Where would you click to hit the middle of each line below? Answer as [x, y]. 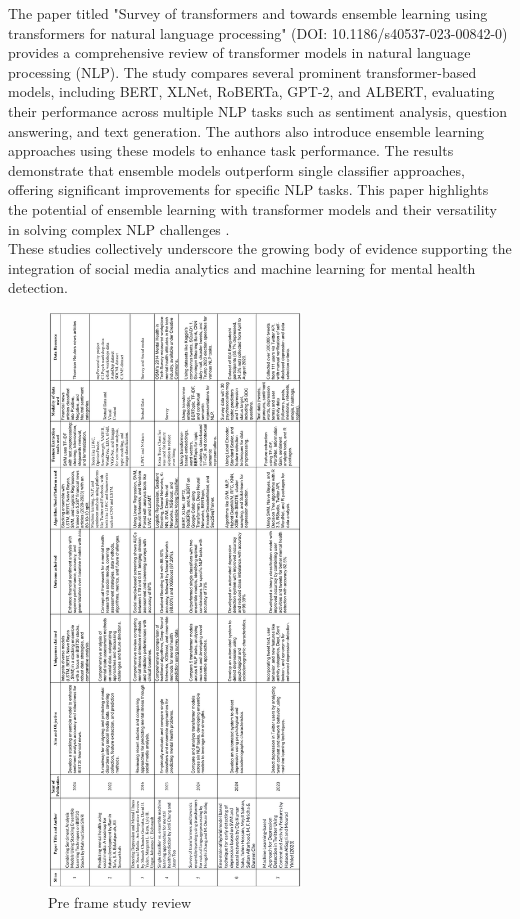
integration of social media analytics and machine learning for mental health [242, 267]
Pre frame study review [120, 901]
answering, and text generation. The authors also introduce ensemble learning [246, 130]
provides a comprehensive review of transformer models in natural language [239, 52]
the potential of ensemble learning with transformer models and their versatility [253, 208]
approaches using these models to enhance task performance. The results [231, 150]
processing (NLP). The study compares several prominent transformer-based [242, 71]
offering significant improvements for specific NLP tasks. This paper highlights [248, 189]
